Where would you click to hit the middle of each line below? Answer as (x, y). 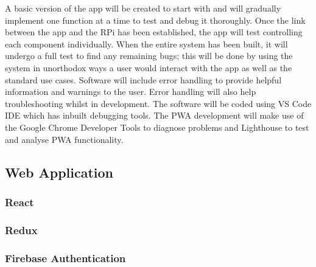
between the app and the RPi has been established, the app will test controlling (154, 32)
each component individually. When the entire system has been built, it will (146, 43)
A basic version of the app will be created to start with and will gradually (143, 8)
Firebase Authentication (65, 258)
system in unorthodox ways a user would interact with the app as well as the (149, 67)
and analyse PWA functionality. (64, 139)
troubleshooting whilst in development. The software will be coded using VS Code (158, 103)
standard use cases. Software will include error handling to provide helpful (143, 79)
